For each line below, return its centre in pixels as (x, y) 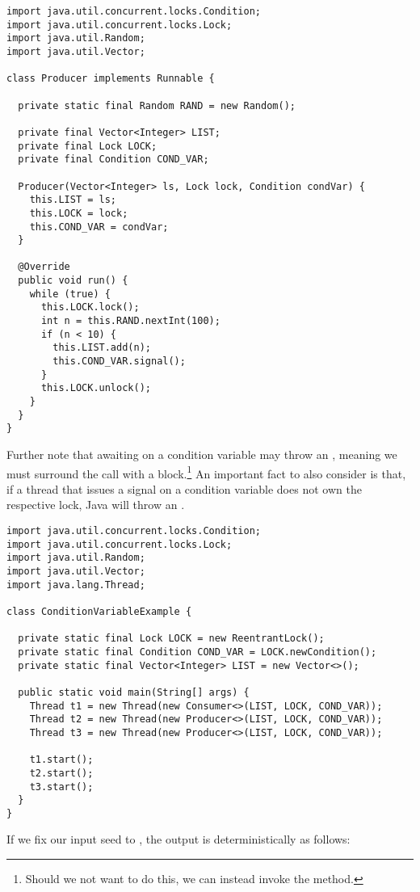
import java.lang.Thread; (76, 585)
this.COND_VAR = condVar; (99, 227)
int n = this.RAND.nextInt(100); (130, 321)
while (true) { (70, 294)
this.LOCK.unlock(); (96, 388)
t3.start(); (61, 787)
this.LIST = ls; (73, 200)
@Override (44, 267)
